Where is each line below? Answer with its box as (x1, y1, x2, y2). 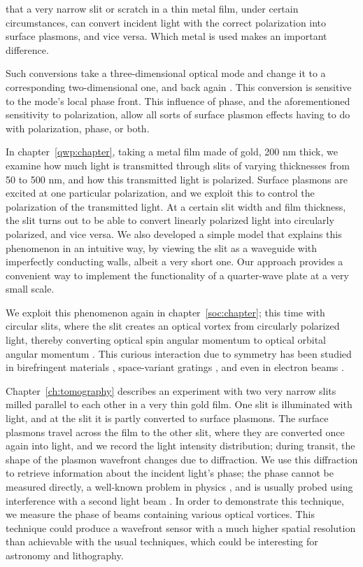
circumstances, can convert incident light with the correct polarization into (6, 15, 327, 29)
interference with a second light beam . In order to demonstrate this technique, (6, 493, 344, 507)
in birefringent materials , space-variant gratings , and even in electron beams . (6, 360, 344, 374)
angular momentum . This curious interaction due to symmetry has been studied (6, 346, 352, 360)
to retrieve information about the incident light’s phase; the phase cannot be (6, 465, 334, 480)
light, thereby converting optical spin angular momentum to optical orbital (6, 332, 327, 347)
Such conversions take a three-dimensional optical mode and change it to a (6, 66, 326, 80)
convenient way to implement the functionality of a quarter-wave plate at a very (6, 267, 349, 282)
